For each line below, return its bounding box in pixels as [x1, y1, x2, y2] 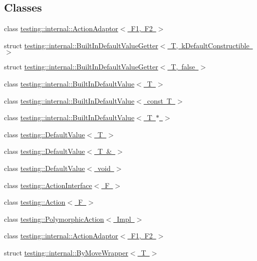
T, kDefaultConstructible [171, 40, 249, 50]
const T [147, 95, 172, 106]
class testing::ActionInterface [4, 180, 92, 190]
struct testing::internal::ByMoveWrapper [4, 247, 128, 257]
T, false [171, 61, 195, 72]
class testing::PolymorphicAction [4, 213, 104, 224]
